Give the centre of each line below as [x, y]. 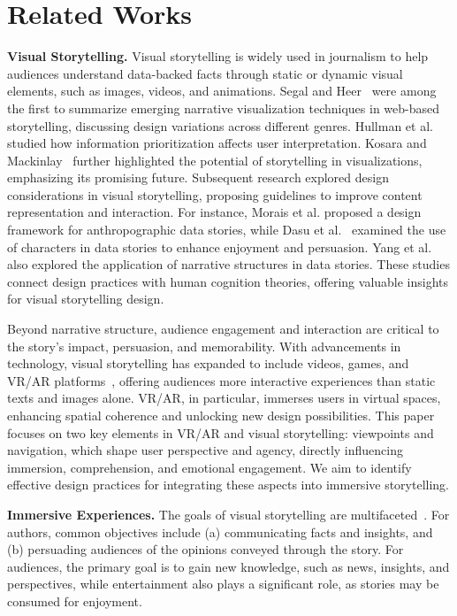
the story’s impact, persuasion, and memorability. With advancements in [204, 346]
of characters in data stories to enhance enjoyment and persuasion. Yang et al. [220, 246]
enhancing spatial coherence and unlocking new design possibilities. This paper [221, 415]
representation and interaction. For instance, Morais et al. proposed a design [214, 212]
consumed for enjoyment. [75, 601]
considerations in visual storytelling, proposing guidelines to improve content [215, 194]
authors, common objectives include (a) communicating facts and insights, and [220, 531]
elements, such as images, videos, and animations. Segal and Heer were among [222, 91]
